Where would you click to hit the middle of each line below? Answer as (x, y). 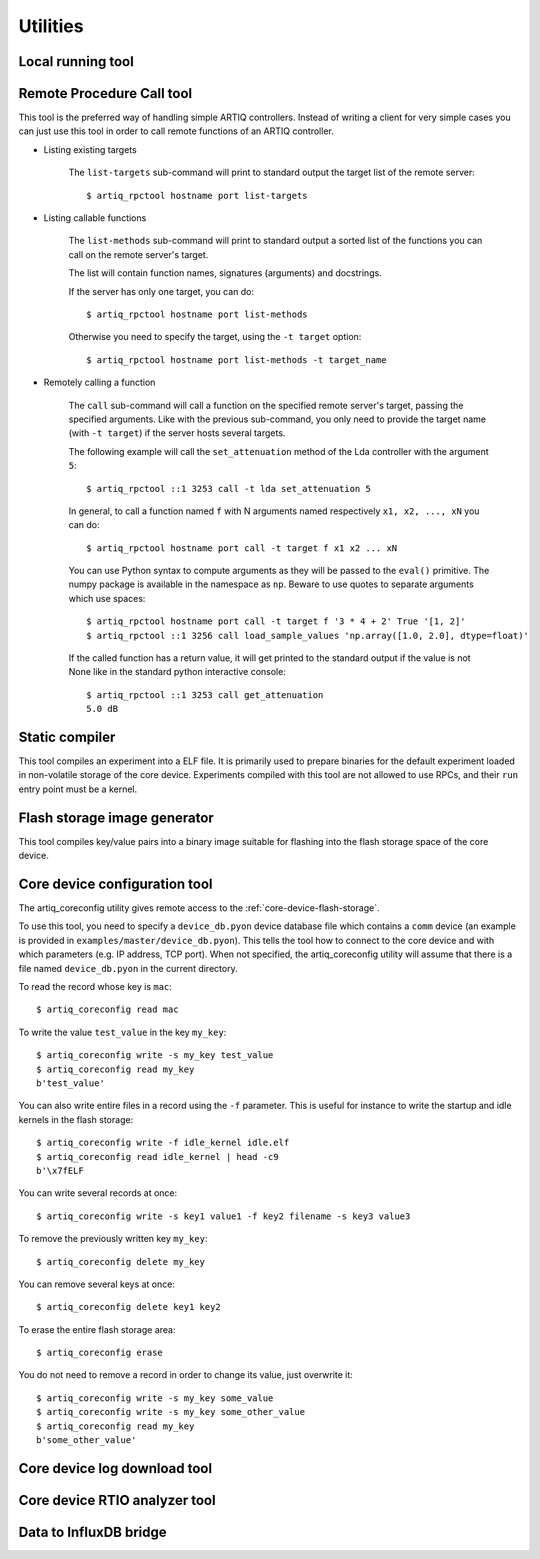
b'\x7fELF (60, 1170)
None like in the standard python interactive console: (177, 672)
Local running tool (76, 61)
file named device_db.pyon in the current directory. (128, 968)
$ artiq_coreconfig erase (100, 1353)
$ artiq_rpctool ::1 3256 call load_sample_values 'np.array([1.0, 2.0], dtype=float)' (308, 635)
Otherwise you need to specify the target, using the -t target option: (215, 337)
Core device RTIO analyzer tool (117, 1500)
